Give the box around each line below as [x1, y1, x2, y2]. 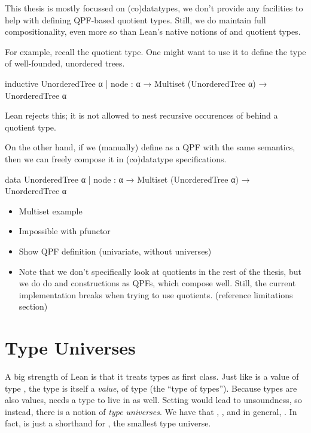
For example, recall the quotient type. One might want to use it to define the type [5, 45, 306, 57]
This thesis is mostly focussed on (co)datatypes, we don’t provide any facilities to [5, 2, 303, 14]
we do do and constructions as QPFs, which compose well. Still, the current [19, 277, 296, 289]
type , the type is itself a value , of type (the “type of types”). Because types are [5, 381, 297, 394]
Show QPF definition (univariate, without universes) [19, 244, 212, 257]
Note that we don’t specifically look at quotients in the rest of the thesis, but [19, 265, 301, 277]
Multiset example [19, 204, 83, 217]
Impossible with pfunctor [19, 225, 111, 237]
